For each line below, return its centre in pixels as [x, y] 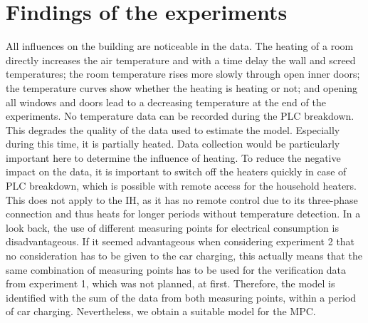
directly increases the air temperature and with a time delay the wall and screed [181, 60]
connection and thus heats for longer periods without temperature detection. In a [183, 214]
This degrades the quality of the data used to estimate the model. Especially [173, 129]
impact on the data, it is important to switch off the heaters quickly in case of [176, 171]
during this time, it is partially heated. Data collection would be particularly [173, 144]
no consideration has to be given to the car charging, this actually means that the [184, 256]
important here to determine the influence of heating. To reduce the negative [173, 157]
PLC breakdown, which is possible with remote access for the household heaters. [181, 186]
